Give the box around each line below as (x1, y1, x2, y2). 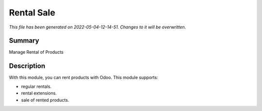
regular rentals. (21, 83, 52, 89)
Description (9, 62, 46, 70)
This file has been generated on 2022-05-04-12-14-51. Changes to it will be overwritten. (9, 24, 186, 30)
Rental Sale (9, 7, 55, 18)
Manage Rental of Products (9, 49, 64, 55)
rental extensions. (21, 90, 57, 96)
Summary (9, 37, 39, 45)
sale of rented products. (21, 97, 69, 103)
